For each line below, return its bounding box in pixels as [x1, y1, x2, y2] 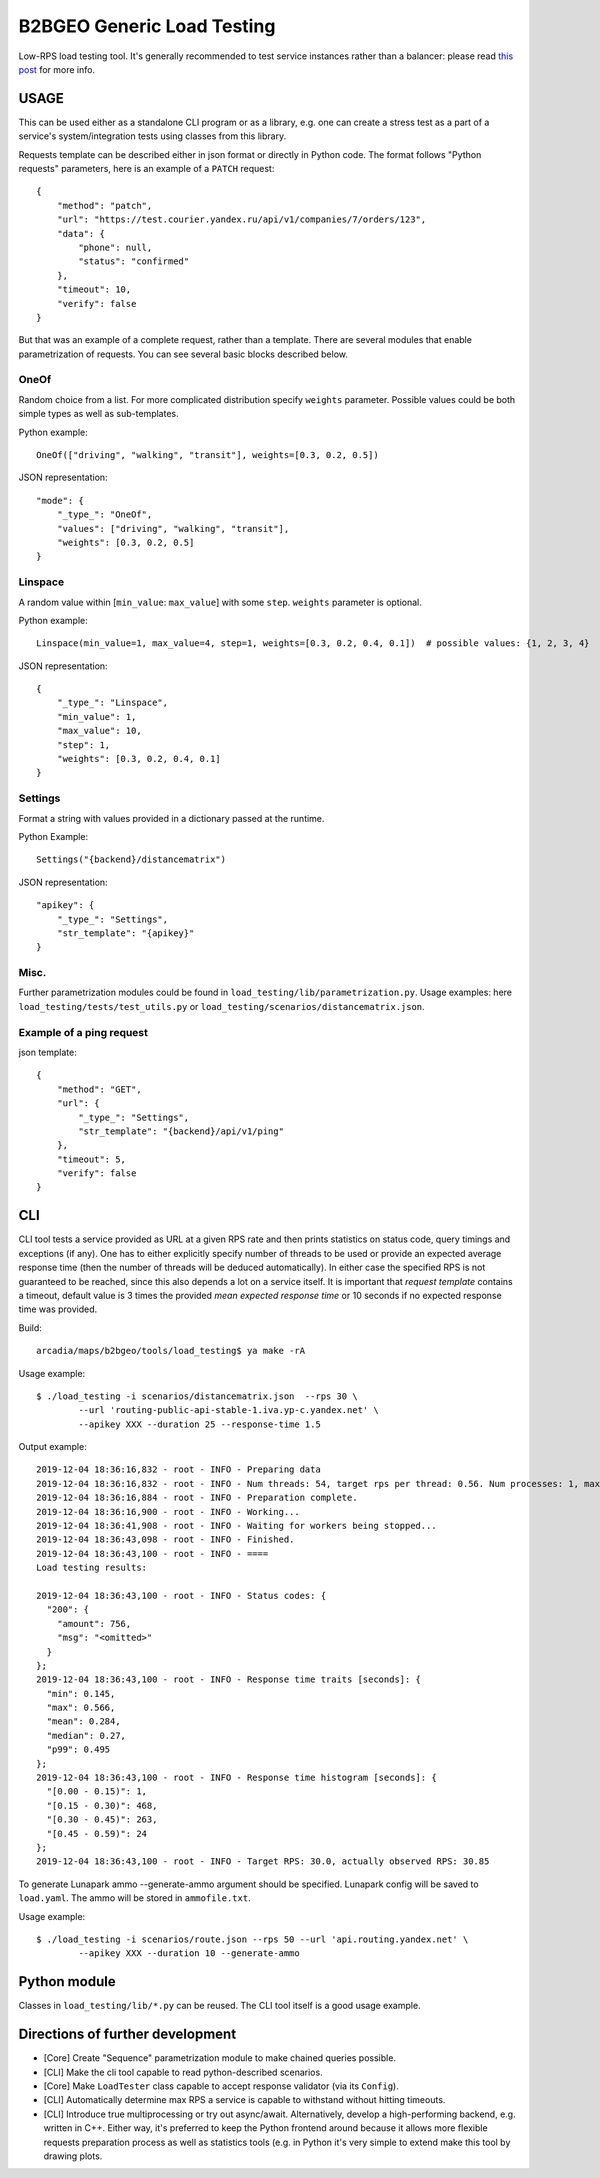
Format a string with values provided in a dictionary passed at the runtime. [18, 812, 325, 824]
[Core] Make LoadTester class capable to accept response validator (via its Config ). [43, 2080, 399, 2092]
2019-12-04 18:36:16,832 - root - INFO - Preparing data [36, 1464, 322, 1475]
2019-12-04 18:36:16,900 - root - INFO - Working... [36, 1506, 300, 1517]
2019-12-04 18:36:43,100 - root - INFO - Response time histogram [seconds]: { [36, 1772, 437, 1784]
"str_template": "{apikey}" [56, 927, 195, 939]
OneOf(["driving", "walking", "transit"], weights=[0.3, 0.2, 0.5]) [36, 450, 379, 461]
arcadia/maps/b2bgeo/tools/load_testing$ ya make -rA [36, 1345, 305, 1357]
